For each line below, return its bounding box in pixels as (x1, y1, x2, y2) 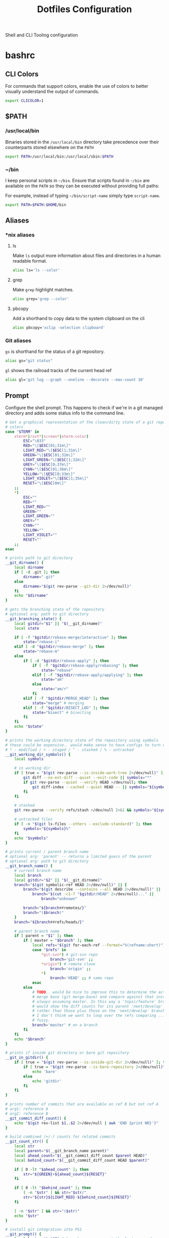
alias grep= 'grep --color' (12, 296, 69, 301)
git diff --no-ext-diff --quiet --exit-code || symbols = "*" (23, 775, 152, 781)
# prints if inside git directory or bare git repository (5, 1050, 129, 1056)
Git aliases (5, 337, 32, 344)
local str (14, 1144, 35, 1149)
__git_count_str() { (5, 1139, 49, 1144)
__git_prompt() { (5, 1232, 42, 1237)
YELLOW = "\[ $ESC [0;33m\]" (23, 471, 75, 477)
